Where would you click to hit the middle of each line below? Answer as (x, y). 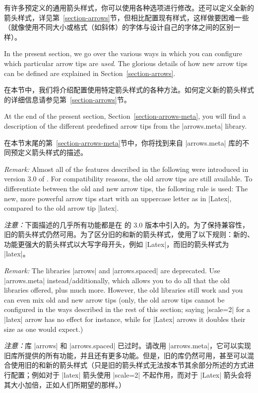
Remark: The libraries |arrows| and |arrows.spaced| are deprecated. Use (112, 271)
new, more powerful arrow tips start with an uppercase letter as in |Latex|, (118, 198)
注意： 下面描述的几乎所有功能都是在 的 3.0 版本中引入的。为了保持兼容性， (127, 224)
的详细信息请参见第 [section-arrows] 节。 (67, 99)
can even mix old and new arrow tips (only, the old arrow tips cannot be (114, 299)
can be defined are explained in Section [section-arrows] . (90, 73)
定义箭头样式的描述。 (52, 152)
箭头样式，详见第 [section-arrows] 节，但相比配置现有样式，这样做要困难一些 (127, 17)
